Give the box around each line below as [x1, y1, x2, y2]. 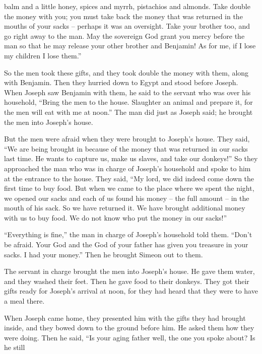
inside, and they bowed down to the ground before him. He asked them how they [4, 322, 254, 333]
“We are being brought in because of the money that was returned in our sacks [4, 143, 248, 154]
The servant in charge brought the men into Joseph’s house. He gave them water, [4, 266, 255, 276]
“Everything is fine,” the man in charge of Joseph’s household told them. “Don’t [4, 229, 252, 240]
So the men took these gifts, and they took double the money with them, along [4, 67, 249, 78]
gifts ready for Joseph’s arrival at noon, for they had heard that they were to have [4, 286, 258, 296]
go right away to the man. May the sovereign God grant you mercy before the [4, 30, 245, 41]
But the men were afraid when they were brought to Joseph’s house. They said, [4, 133, 250, 144]
